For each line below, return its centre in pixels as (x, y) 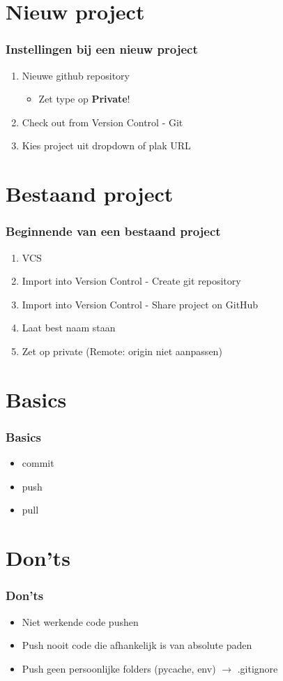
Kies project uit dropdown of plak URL (106, 145)
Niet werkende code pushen (80, 621)
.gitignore (258, 668)
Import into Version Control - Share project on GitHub (140, 304)
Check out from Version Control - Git (102, 122)
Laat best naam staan (69, 328)
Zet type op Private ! (84, 99)
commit (38, 463)
